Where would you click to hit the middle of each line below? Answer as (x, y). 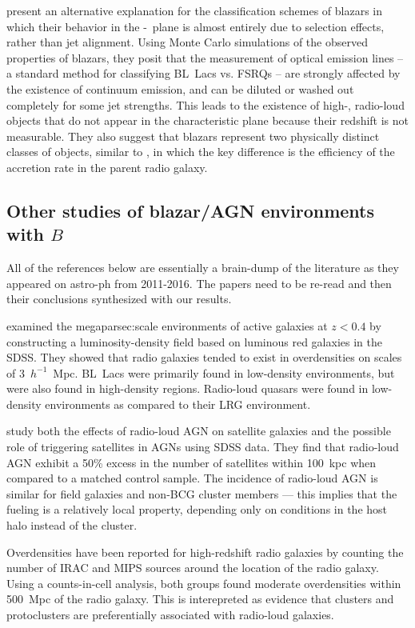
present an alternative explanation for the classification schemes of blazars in (194, 10)
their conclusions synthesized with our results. (119, 299)
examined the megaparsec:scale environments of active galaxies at (167, 325)
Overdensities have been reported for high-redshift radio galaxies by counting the (205, 552)
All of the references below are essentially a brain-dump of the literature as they (203, 268)
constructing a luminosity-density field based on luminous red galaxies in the (194, 341)
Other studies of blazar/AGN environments (191, 210)
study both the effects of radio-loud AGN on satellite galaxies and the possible (199, 431)
